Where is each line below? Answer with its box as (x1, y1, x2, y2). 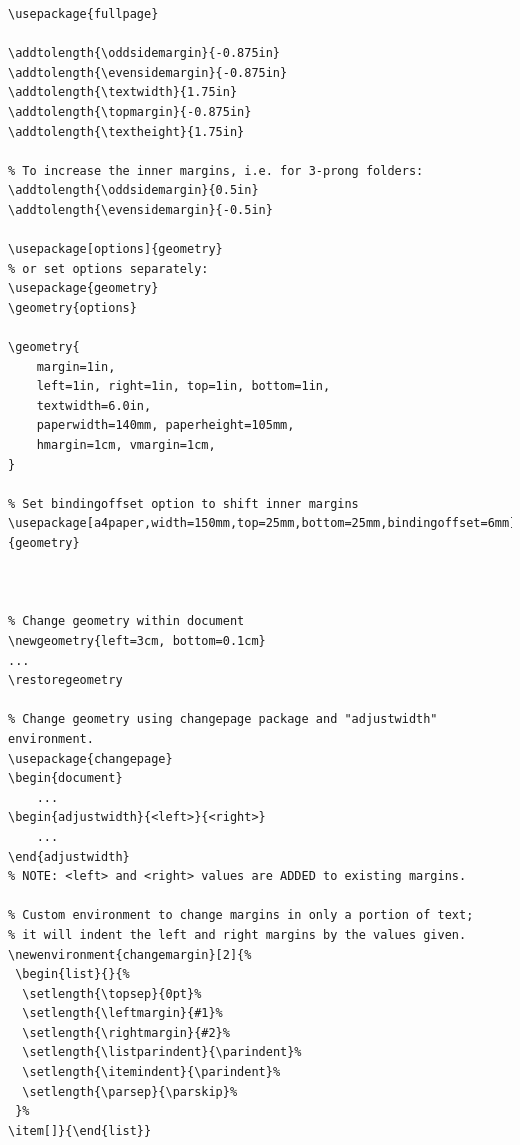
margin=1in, (36, 359, 116, 374)
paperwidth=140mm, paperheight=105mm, (36, 418, 295, 433)
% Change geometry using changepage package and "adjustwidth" (8, 712, 438, 727)
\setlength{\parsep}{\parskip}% (22, 1084, 238, 1099)
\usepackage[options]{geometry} (8, 242, 223, 257)
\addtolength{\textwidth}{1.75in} (8, 85, 238, 100)
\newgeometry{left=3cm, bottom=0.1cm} (8, 634, 266, 648)
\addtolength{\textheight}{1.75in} (8, 124, 245, 139)
